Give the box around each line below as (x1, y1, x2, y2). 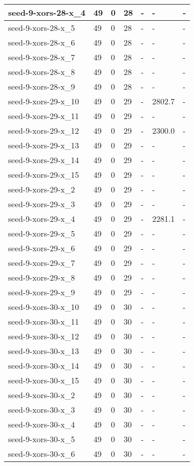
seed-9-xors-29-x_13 (8, 139, 79, 151)
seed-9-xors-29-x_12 (8, 125, 79, 136)
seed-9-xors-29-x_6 (8, 242, 75, 254)
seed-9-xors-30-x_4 (8, 418, 75, 430)
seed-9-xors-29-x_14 (8, 154, 79, 166)
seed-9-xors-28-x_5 (8, 22, 75, 33)
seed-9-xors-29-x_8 (8, 271, 75, 283)
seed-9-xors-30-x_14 (8, 360, 79, 371)
